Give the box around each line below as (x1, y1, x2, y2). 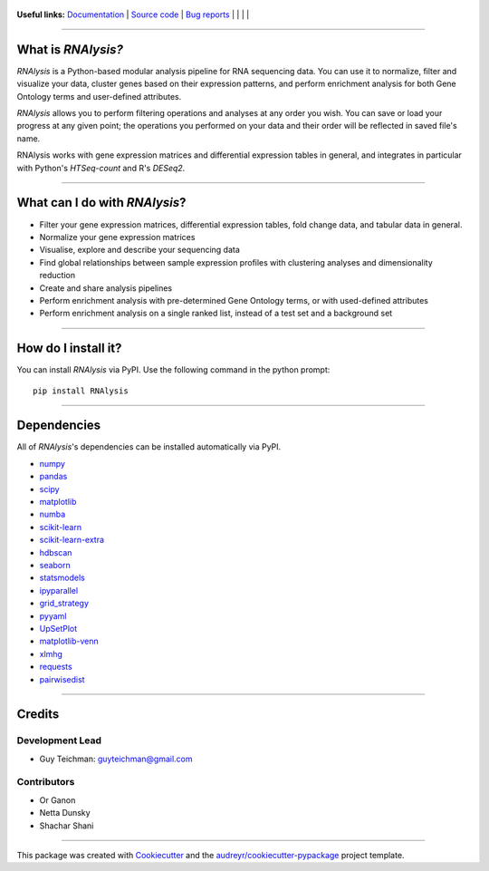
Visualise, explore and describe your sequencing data (39, 245, 240, 256)
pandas (39, 471, 68, 482)
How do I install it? (16, 341, 122, 356)
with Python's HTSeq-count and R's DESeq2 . (16, 162, 186, 173)
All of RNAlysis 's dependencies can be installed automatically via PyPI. (16, 441, 282, 452)
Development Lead (16, 734, 101, 747)
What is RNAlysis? (16, 42, 124, 57)
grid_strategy (39, 598, 90, 609)
